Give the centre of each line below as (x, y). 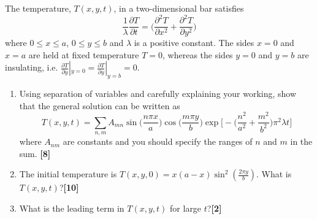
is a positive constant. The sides (194, 43)
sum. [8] (35, 153)
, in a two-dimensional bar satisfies (179, 8)
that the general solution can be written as (100, 105)
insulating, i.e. (32, 67)
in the (301, 141)
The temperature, (38, 8)
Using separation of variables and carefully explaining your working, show (158, 94)
